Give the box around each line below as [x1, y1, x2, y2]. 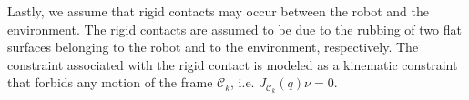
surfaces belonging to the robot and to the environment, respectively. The [7, 37, 419, 56]
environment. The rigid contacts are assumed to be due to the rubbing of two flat [7, 19, 462, 38]
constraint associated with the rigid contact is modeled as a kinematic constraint [7, 55, 458, 74]
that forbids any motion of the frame [7, 73, 213, 92]
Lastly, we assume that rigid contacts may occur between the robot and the [7, 2, 429, 20]
